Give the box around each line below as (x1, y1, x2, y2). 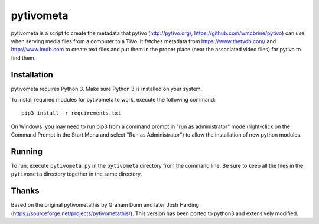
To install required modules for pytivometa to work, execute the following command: (11, 96, 216, 103)
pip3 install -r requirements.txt (21, 110, 121, 116)
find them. (11, 54, 36, 61)
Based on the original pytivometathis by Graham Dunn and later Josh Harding (11, 202, 199, 209)
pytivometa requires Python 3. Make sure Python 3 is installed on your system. (11, 85, 203, 92)
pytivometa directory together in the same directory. (11, 170, 142, 177)
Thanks (11, 186, 40, 196)
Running (11, 147, 43, 157)
